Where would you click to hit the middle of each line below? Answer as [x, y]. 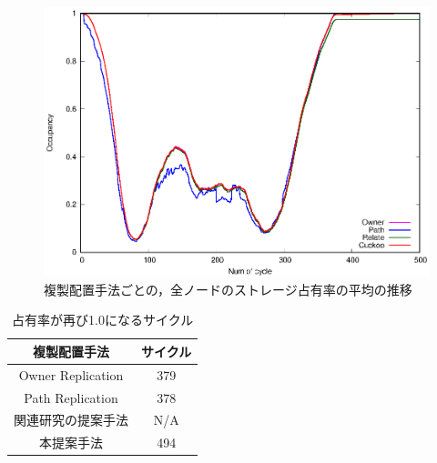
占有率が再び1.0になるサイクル [103, 320]
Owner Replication [71, 374]
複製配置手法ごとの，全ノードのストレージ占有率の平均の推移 [228, 289]
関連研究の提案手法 [71, 420]
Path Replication [71, 397]
